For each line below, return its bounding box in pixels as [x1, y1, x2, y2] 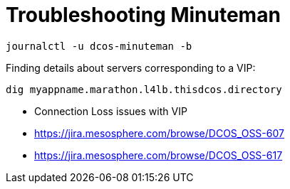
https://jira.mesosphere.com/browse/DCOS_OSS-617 [34, 148, 283, 161]
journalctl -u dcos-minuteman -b [6, 40, 192, 52]
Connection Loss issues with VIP [34, 104, 187, 117]
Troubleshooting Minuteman [6, 3, 281, 27]
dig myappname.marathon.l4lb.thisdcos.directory [6, 83, 282, 95]
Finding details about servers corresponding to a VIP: [6, 61, 256, 74]
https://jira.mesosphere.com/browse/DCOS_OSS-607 [34, 126, 284, 139]
